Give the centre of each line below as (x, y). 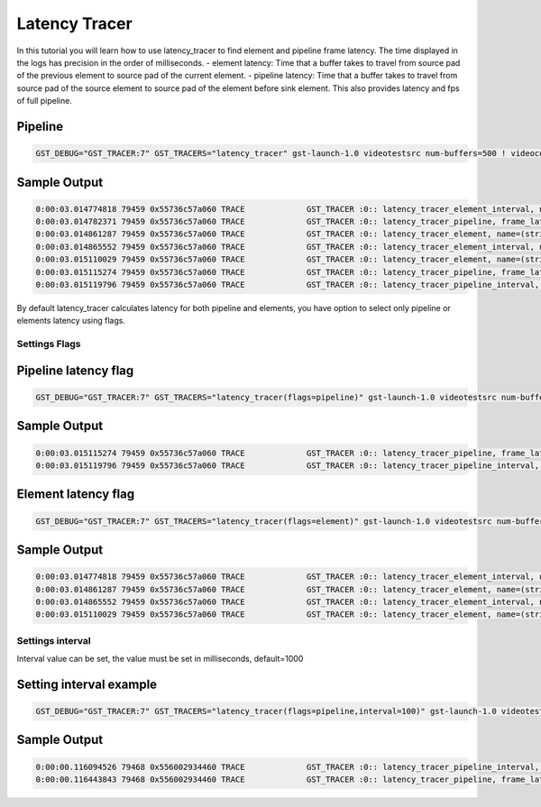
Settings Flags (49, 344)
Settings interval (54, 640)
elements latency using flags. (71, 321)
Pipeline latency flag (75, 370)
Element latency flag (76, 495)
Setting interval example (87, 684)
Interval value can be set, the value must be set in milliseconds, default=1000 (160, 659)
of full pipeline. (44, 101)
